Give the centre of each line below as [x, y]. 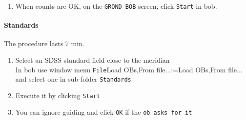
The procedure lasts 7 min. [44, 43]
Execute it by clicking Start [58, 95]
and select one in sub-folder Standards [73, 79]
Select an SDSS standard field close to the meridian [92, 60]
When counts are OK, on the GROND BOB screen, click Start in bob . [116, 6]
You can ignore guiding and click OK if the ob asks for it [104, 111]
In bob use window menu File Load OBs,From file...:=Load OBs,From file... [129, 69]
